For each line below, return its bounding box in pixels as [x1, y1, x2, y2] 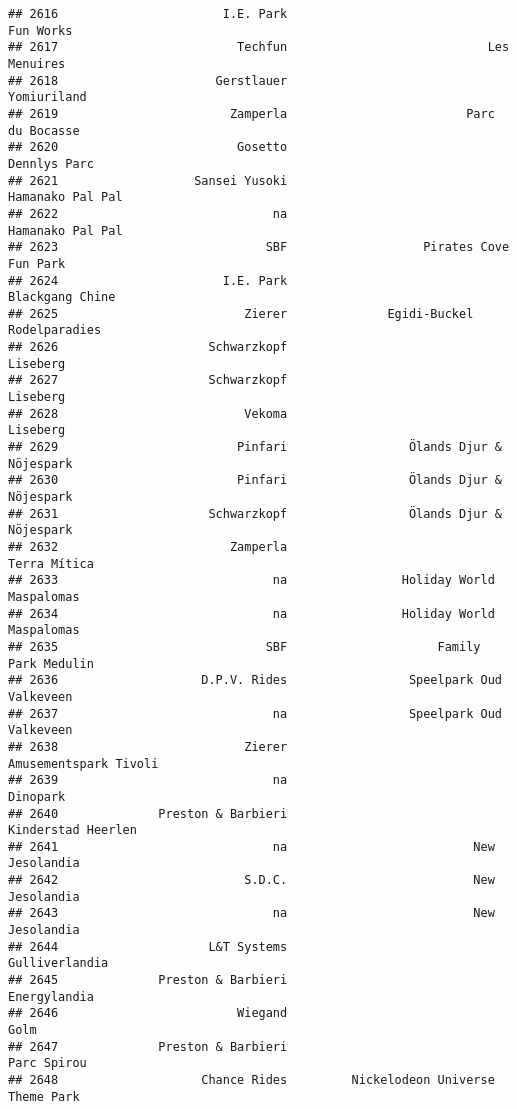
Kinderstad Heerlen [8, 823, 137, 838]
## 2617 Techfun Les [8, 40, 510, 55]
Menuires [8, 56, 66, 71]
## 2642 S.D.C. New [8, 873, 495, 888]
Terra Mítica [8, 556, 94, 571]
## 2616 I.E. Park [8, 7, 288, 21]
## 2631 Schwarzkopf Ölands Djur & [8, 506, 502, 521]
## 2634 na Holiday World [8, 606, 495, 621]
